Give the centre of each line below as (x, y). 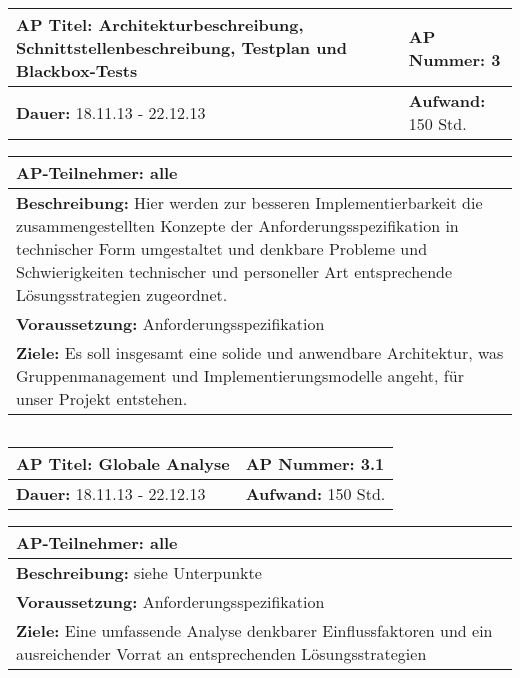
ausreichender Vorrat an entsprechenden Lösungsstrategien (221, 653)
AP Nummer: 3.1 (315, 463)
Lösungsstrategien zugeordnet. (122, 294)
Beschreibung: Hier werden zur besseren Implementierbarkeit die (249, 202)
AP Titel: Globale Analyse (123, 463)
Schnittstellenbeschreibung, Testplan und (181, 47)
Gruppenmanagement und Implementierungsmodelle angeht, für (240, 375)
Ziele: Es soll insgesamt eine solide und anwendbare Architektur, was (260, 352)
